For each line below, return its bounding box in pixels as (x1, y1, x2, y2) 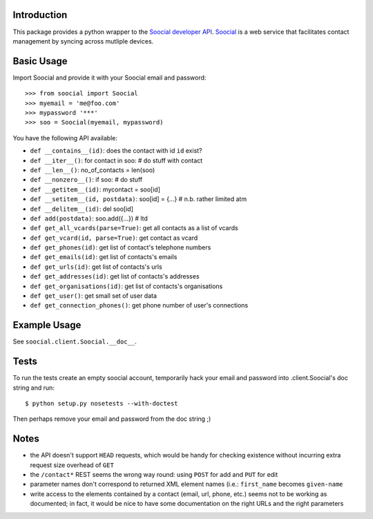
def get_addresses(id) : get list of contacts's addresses (30, 272, 200, 281)
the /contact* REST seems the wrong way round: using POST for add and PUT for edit (30, 471, 278, 479)
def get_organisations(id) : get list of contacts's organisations (30, 282, 223, 290)
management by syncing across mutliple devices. (12, 37, 154, 45)
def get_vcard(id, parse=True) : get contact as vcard (30, 234, 198, 242)
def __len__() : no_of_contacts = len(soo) (30, 166, 155, 174)
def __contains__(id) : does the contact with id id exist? (30, 147, 203, 155)
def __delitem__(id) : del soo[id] (30, 205, 134, 213)
